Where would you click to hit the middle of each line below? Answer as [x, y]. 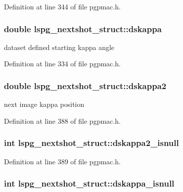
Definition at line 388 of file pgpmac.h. [62, 120]
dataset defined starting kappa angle [59, 47]
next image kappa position [44, 104]
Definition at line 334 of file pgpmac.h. [62, 64]
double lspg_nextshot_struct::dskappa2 [85, 85]
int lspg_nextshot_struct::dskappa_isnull [89, 183]
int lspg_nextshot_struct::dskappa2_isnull [91, 143]
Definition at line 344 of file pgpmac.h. [62, 6]
